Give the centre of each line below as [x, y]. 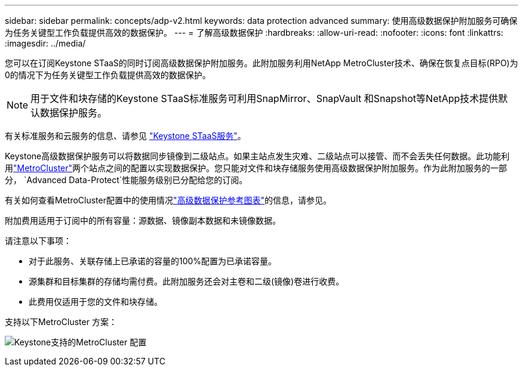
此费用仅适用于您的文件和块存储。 [96, 302]
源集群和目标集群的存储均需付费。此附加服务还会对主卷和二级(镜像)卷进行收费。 [187, 281]
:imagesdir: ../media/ [45, 43]
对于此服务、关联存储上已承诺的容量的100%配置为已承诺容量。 [153, 261]
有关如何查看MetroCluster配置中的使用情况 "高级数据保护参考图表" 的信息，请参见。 [168, 200]
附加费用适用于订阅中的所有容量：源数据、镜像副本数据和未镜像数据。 [143, 220]
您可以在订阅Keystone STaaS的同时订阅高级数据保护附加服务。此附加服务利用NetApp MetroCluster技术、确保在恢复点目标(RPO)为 [261, 63]
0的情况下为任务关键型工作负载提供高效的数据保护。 [108, 75]
